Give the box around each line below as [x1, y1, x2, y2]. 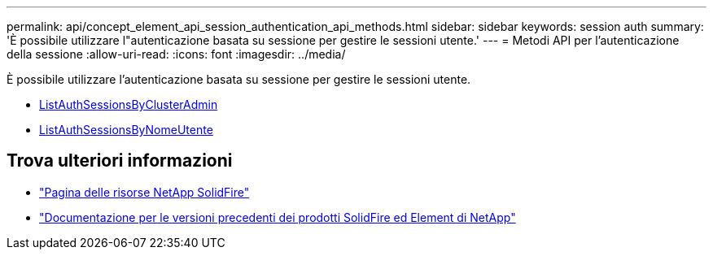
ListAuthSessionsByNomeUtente [39, 123, 213, 137]
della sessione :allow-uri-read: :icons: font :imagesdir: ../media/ [7, 47, 346, 61]
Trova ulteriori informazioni [7, 150, 233, 171]
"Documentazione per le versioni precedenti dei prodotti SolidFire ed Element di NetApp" [39, 210, 516, 224]
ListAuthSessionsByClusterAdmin [39, 98, 218, 111]
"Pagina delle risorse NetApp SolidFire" [39, 184, 250, 199]
